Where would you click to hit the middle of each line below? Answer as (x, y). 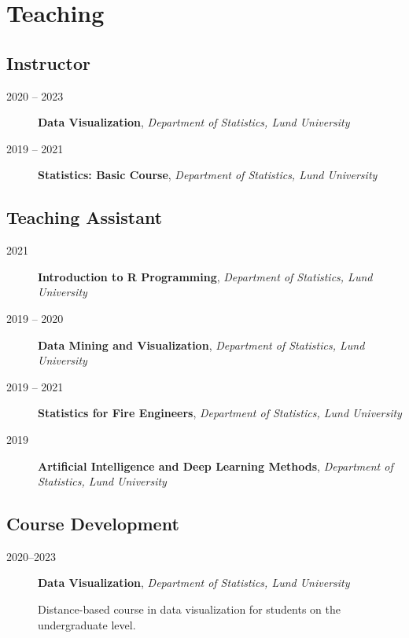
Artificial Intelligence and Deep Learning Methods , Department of (216, 466)
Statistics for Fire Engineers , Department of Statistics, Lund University (220, 413)
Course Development (93, 524)
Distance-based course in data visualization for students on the (189, 609)
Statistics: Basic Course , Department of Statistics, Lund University (208, 175)
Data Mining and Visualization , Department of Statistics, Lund (201, 345)
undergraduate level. (87, 624)
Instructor (49, 62)
